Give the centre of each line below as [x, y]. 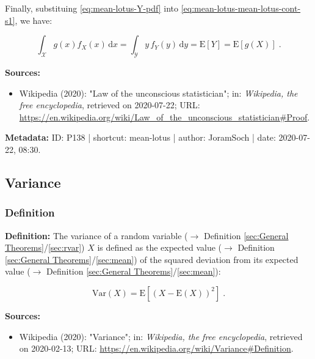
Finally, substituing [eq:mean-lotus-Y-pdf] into [92, 8]
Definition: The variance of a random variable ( [96, 235]
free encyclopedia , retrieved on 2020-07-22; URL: [110, 105]
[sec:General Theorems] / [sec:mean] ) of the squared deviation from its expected [152, 259]
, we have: [34, 20]
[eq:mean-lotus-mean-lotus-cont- [241, 8]
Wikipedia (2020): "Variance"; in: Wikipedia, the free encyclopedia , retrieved [161, 336]
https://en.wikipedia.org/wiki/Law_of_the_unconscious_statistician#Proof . [165, 117]
